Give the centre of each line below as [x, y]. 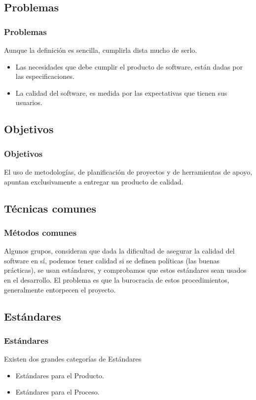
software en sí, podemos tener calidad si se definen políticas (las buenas [112, 260]
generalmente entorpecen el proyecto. [60, 289]
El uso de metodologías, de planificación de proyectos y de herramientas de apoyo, [128, 171]
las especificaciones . [45, 76]
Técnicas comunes [50, 208]
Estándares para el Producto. [60, 375]
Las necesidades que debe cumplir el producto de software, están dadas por [129, 66]
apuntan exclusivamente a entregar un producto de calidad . [94, 181]
